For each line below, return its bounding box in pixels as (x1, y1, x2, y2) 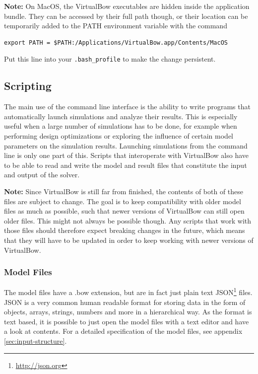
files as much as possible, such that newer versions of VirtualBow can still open (4, 206, 245, 216)
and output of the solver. (4, 169, 80, 180)
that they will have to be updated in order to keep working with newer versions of (4, 234, 254, 245)
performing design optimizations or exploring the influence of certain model (4, 131, 233, 141)
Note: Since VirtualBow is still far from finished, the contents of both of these (4, 186, 244, 196)
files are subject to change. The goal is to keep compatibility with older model (4, 196, 241, 206)
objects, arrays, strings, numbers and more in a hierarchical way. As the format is (4, 306, 252, 317)
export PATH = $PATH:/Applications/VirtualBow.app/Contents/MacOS (4, 39, 228, 46)
